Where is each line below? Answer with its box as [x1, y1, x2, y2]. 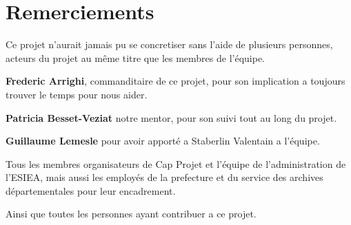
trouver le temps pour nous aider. [6, 87, 148, 101]
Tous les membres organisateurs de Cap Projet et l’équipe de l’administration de [6, 156, 346, 171]
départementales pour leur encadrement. [6, 183, 176, 197]
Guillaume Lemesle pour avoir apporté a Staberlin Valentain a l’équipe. [6, 133, 320, 148]
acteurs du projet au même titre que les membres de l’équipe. [6, 50, 265, 65]
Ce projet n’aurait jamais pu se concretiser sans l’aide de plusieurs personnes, [6, 37, 333, 52]
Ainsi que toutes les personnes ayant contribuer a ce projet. [6, 206, 257, 221]
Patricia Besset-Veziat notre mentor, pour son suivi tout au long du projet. [6, 110, 337, 125]
